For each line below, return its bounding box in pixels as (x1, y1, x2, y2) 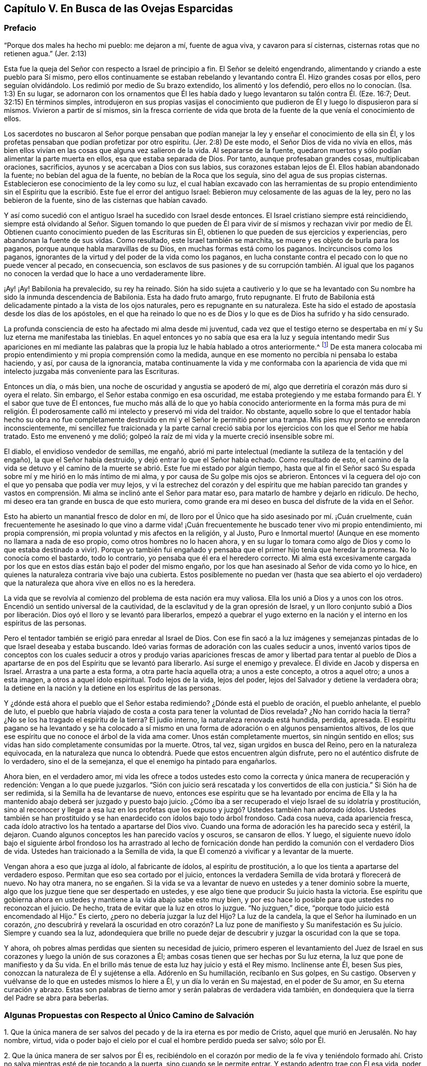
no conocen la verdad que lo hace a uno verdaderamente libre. (4, 269, 206, 278)
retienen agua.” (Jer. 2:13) (4, 49, 87, 58)
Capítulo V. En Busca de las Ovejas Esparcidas (4, 2, 233, 15)
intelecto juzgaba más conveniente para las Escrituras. (4, 367, 180, 376)
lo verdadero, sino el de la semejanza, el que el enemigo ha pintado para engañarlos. (4, 757, 277, 766)
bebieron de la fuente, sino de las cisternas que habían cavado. (4, 196, 208, 204)
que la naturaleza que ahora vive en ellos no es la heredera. (4, 579, 196, 587)
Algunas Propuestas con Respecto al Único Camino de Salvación (4, 1010, 254, 1020)
